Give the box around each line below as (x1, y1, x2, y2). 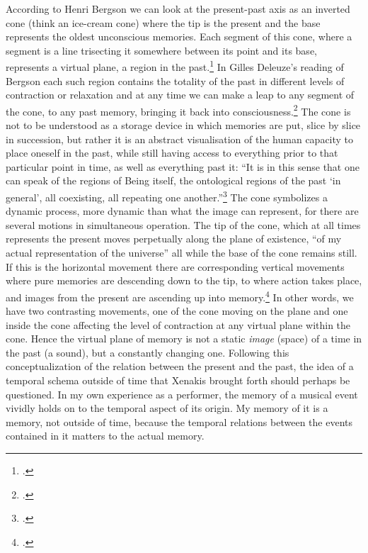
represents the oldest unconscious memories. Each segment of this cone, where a (6, 29, 352, 44)
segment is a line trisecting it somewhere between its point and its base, (6, 43, 317, 57)
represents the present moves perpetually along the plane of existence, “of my (6, 231, 342, 246)
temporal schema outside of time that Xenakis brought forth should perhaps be (6, 373, 350, 388)
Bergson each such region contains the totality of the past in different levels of (6, 73, 345, 88)
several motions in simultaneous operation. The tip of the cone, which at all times (6, 217, 361, 232)
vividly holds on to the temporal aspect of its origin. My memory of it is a (6, 401, 328, 415)
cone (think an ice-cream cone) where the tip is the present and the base (6, 15, 321, 30)
